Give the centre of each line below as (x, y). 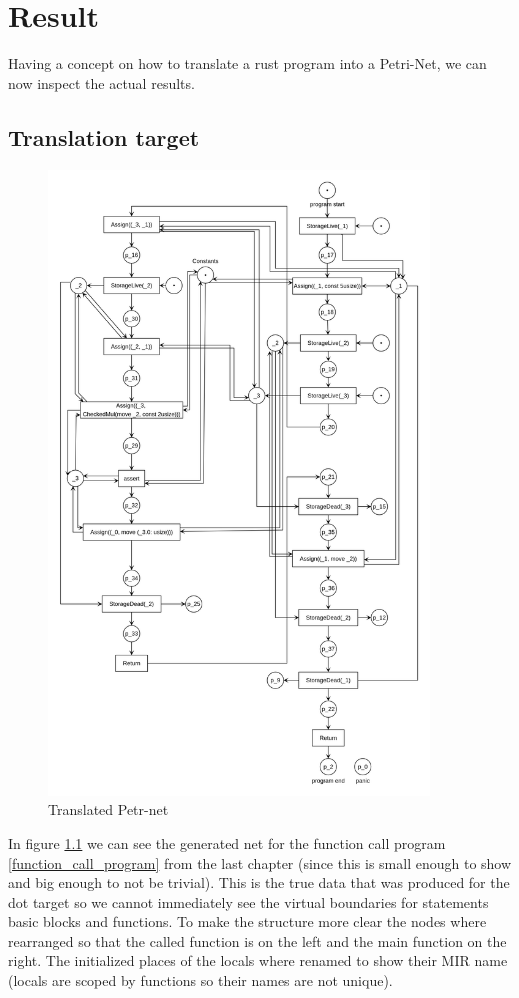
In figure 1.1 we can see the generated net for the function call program (227, 842)
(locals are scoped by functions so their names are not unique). (200, 980)
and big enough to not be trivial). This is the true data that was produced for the (259, 882)
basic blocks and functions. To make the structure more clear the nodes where (247, 921)
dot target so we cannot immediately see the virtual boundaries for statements (248, 901)
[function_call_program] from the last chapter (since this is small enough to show (260, 862)
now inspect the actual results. (101, 82)
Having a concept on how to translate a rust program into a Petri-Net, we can (247, 63)
